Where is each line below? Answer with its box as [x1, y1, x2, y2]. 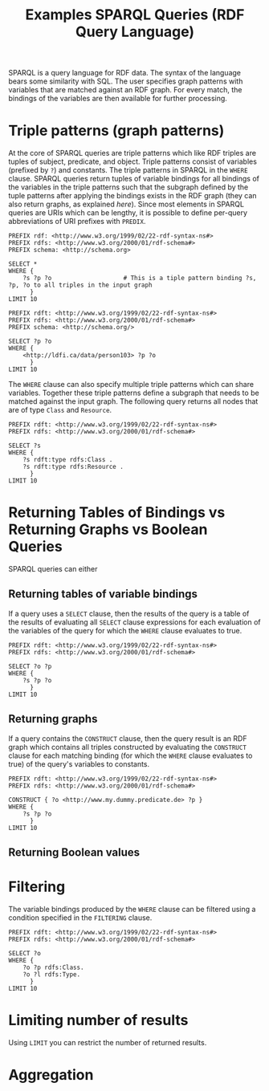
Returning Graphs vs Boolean [8, 520, 208, 539]
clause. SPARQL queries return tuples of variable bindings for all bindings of [8, 174, 259, 184]
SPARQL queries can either [8, 564, 98, 574]
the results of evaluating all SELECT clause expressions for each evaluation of [8, 617, 261, 627]
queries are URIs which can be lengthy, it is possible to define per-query [8, 208, 247, 218]
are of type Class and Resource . [8, 405, 112, 415]
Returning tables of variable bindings [8, 588, 198, 601]
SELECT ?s [8, 442, 42, 450]
